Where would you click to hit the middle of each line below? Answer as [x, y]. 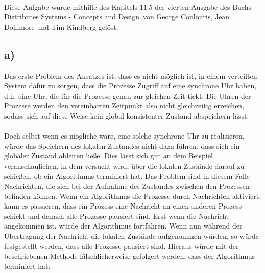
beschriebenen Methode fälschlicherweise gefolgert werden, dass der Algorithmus [130, 256]
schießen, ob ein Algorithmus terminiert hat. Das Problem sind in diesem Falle [127, 176]
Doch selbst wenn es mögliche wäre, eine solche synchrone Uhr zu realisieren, [124, 136]
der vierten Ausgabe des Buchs [203, 6]
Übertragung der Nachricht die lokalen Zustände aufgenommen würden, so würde [131, 236]
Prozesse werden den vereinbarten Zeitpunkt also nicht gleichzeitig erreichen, [124, 106]
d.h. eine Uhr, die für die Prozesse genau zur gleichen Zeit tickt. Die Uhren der [128, 95]
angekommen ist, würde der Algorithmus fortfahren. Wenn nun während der [123, 226]
